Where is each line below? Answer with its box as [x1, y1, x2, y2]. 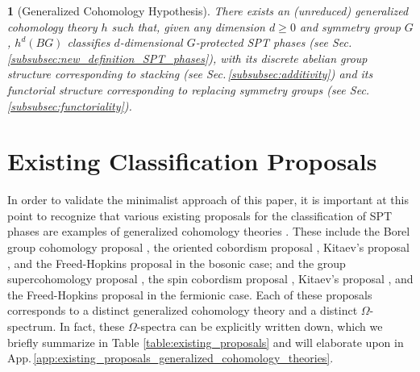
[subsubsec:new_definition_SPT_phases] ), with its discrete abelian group [7, 49, 368, 66]
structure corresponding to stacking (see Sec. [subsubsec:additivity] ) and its [7, 65, 373, 82]
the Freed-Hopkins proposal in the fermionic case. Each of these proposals [7, 286, 372, 303]
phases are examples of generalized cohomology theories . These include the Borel [7, 223, 410, 240]
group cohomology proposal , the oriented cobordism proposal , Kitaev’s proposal [7, 239, 410, 256]
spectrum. [7, 318, 56, 335]
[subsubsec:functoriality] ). [7, 97, 132, 114]
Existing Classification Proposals [7, 144, 377, 178]
